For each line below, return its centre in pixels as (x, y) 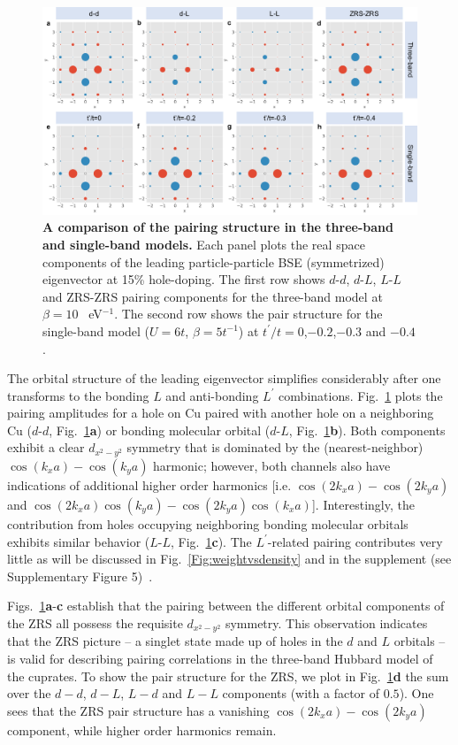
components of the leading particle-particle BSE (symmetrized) (214, 261)
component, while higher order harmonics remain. (142, 730)
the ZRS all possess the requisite (95, 622)
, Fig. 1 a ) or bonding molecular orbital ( (160, 430)
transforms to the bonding (78, 395)
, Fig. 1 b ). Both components (367, 430)
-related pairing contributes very (355, 541)
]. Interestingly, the (363, 504)
